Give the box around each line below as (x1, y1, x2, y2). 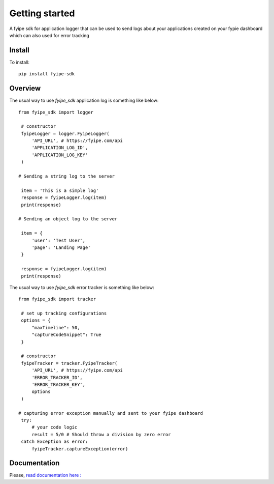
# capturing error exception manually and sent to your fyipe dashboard (18, 410, 203, 416)
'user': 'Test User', (31, 237, 86, 243)
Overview (9, 84, 41, 93)
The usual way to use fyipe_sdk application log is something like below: (9, 97, 159, 104)
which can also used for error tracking (9, 32, 90, 38)
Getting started (9, 8, 75, 19)
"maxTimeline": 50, (31, 325, 80, 330)
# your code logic (31, 424, 78, 430)
